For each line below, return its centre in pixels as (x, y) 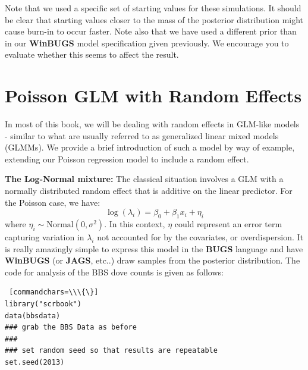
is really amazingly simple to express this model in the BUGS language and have (154, 248)
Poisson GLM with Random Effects (153, 95)
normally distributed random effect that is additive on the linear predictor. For (149, 191)
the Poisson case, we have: (53, 202)
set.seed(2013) (35, 362)
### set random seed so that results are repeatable (111, 351)
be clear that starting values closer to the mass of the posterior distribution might (154, 19)
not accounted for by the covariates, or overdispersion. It (200, 237)
